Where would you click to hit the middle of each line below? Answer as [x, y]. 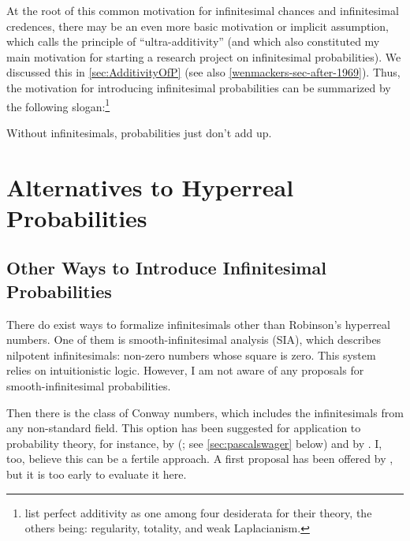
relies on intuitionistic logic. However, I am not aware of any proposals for [185, 370]
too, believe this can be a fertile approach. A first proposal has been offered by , [200, 459]
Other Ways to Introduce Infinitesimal [166, 268]
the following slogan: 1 [58, 105]
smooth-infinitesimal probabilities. [89, 385]
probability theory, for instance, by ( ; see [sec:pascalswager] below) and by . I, [194, 443]
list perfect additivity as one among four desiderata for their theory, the [198, 512]
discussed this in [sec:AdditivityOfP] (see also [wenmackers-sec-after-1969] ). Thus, [203, 72]
